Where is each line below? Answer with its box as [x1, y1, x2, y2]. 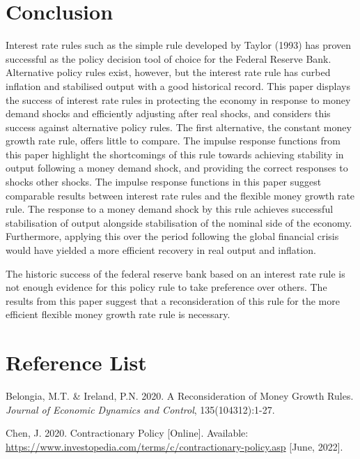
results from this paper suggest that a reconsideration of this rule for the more [6, 293, 340, 308]
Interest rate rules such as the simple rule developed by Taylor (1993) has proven [6, 38, 352, 52]
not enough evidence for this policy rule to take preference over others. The [6, 280, 327, 294]
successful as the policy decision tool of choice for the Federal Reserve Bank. [6, 51, 331, 66]
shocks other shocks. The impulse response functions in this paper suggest [6, 174, 322, 189]
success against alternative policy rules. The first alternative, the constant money [6, 119, 352, 134]
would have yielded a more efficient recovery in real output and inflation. [6, 243, 316, 257]
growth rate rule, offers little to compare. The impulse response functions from [6, 133, 341, 148]
